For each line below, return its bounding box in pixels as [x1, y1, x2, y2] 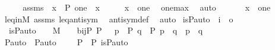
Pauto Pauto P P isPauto [4, 35, 128, 48]
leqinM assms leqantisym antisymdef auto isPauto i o [4, 12, 233, 25]
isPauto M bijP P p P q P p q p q [8, 24, 203, 36]
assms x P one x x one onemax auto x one [23, 1, 271, 13]
